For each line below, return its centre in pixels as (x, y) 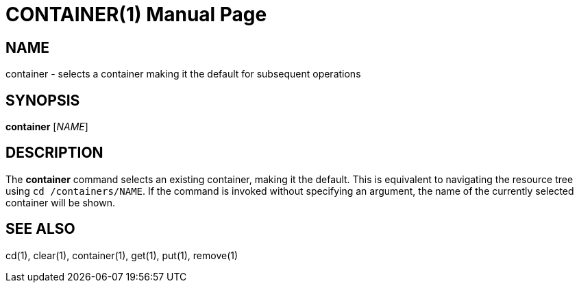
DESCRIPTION (54, 153)
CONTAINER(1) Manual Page (136, 14)
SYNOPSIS (43, 100)
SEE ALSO (40, 229)
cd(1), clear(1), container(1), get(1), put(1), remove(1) (122, 255)
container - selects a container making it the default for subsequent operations (183, 74)
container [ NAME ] (47, 127)
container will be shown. (61, 202)
